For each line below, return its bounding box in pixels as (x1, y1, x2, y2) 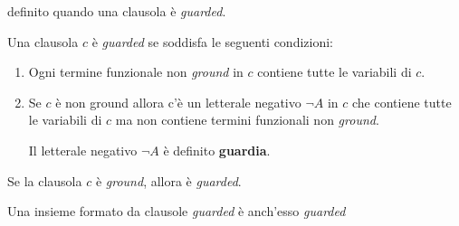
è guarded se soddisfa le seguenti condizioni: (91, 32, 334, 51)
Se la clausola (7, 171, 82, 190)
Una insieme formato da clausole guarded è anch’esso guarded (7, 202, 346, 221)
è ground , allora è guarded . (95, 171, 242, 190)
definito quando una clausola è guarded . (7, 2, 226, 20)
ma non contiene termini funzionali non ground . (115, 110, 379, 129)
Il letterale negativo (28, 140, 138, 159)
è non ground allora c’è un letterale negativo (55, 92, 301, 111)
